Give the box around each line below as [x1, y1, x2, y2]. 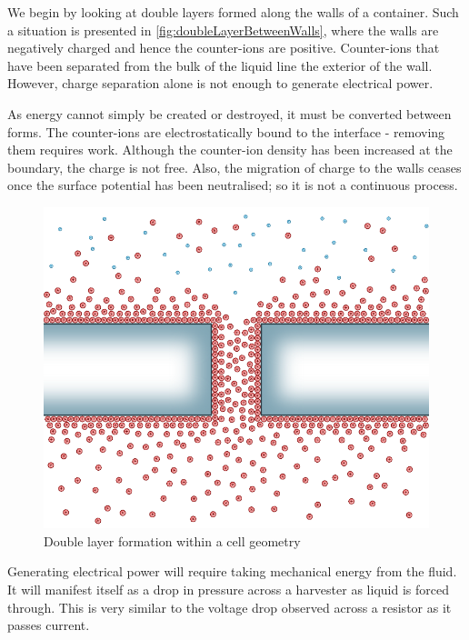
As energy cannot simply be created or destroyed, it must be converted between [7, 104, 452, 123]
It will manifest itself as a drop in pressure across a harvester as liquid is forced [7, 580, 449, 599]
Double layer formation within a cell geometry [44, 531, 301, 550]
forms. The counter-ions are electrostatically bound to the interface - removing [7, 122, 445, 141]
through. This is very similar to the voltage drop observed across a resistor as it [7, 597, 452, 616]
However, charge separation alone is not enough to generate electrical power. [7, 74, 434, 93]
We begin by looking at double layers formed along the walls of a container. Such [7, 3, 459, 21]
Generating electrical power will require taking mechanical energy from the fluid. [7, 562, 457, 581]
